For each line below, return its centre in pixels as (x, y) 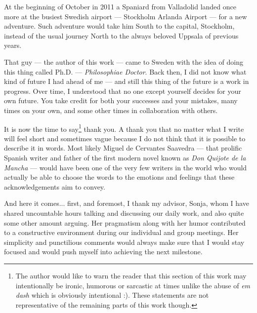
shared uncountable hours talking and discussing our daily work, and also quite (124, 213)
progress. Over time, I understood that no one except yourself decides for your (123, 91)
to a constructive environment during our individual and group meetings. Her (121, 232)
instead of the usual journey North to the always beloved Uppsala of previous (121, 35)
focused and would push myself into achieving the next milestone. (103, 252)
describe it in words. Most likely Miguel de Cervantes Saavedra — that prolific (123, 148)
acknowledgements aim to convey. (55, 186)
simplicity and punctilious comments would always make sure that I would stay (124, 242)
